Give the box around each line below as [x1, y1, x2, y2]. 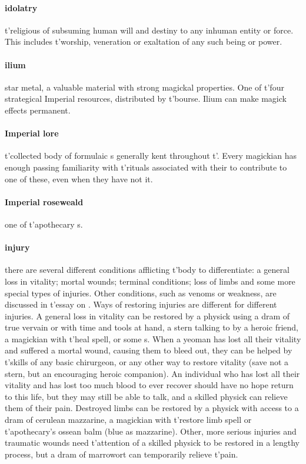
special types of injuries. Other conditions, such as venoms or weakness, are [5, 286, 277, 299]
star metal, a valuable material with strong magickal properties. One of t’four [5, 81, 284, 93]
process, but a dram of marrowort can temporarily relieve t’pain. [5, 448, 238, 460]
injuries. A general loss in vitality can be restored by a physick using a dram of [5, 309, 290, 322]
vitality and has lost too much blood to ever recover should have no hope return [5, 379, 294, 391]
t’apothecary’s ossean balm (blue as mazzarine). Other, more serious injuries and [5, 425, 297, 437]
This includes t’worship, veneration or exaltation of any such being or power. [5, 35, 282, 48]
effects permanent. [5, 104, 71, 116]
